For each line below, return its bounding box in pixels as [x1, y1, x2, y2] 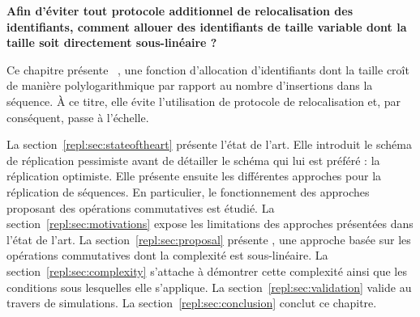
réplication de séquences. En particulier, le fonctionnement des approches [6, 183, 370, 200]
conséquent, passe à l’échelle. [6, 108, 149, 125]
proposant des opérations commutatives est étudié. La [6, 199, 275, 216]
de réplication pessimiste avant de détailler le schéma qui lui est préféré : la [6, 151, 380, 168]
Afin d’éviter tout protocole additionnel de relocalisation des [6, 2, 354, 19]
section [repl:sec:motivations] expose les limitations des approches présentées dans [6, 215, 414, 232]
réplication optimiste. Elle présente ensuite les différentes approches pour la [6, 167, 382, 184]
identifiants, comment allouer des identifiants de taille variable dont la [6, 18, 407, 35]
